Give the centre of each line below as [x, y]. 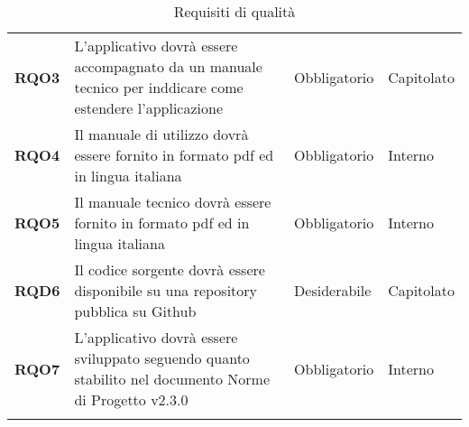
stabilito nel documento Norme [172, 379]
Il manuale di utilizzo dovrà [161, 134]
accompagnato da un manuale [168, 66]
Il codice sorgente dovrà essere [170, 269]
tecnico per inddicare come [159, 87]
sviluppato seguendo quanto [162, 358]
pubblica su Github [135, 311]
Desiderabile [333, 290]
